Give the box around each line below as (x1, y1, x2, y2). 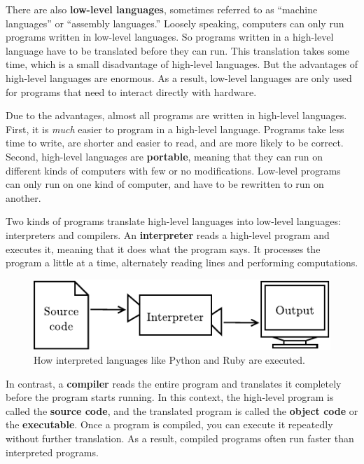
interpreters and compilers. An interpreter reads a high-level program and (6, 227, 330, 242)
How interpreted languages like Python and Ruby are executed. (34, 352, 305, 367)
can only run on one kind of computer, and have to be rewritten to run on (6, 177, 324, 191)
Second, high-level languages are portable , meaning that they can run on (6, 149, 323, 163)
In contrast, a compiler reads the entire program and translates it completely (6, 376, 342, 390)
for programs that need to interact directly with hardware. (6, 84, 257, 99)
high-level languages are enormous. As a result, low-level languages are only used (6, 70, 352, 85)
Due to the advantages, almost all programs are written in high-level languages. (6, 108, 347, 123)
